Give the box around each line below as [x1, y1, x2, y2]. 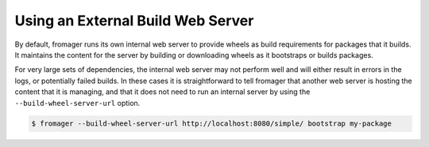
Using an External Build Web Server [14, 12, 254, 29]
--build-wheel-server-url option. [14, 98, 141, 107]
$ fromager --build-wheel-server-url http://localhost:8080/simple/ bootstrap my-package [31, 119, 392, 128]
